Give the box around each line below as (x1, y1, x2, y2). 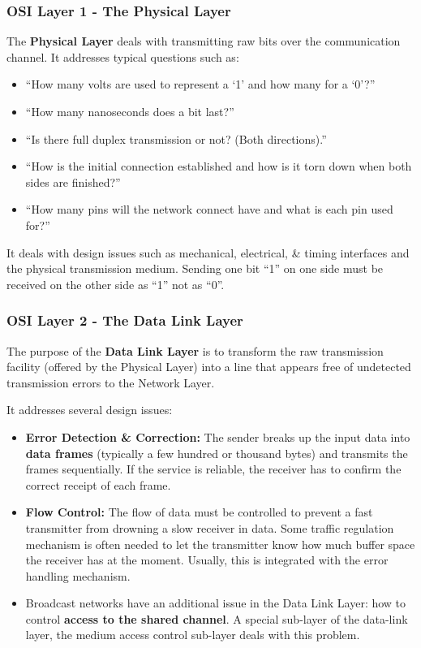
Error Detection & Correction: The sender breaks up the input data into (25, 428, 410, 445)
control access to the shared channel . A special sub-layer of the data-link (25, 610, 408, 627)
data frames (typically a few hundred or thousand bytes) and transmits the (25, 444, 408, 461)
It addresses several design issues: (6, 401, 173, 418)
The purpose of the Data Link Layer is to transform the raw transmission (6, 342, 384, 359)
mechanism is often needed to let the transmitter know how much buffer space (25, 535, 415, 552)
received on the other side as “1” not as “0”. (6, 275, 225, 292)
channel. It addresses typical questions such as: (6, 48, 239, 65)
